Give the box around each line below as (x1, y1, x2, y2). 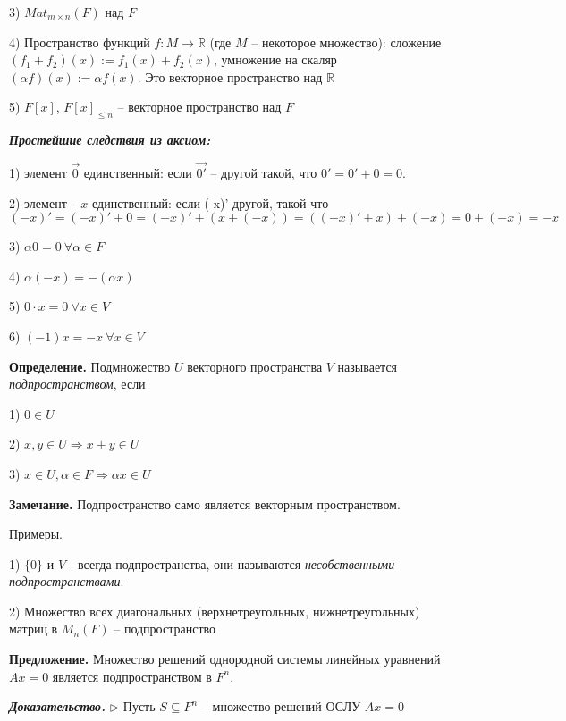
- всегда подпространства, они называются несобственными (69, 554, 395, 573)
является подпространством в (52, 667, 212, 685)
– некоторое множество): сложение (251, 32, 442, 51)
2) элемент (9, 193, 67, 212)
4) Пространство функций (9, 32, 150, 51)
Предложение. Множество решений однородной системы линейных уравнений (9, 650, 441, 668)
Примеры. (9, 524, 63, 543)
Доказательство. (9, 697, 106, 716)
